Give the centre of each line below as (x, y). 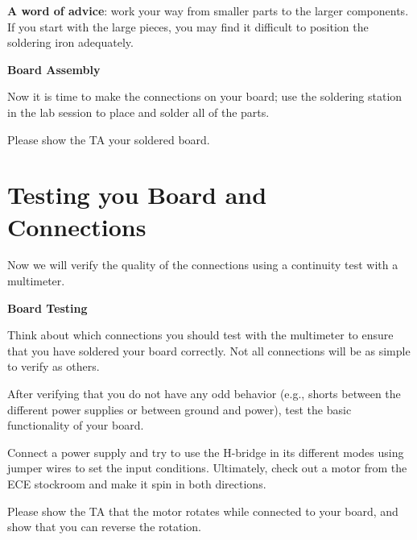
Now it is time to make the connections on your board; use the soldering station (205, 96)
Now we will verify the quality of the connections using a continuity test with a (203, 265)
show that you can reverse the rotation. (104, 527)
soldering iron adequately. (70, 42)
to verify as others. (54, 366)
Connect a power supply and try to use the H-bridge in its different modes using (206, 452)
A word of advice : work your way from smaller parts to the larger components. (208, 10)
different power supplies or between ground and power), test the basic (180, 409)
